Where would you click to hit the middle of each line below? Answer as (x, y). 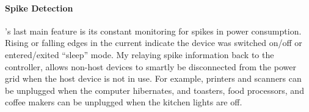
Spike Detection (39, 8)
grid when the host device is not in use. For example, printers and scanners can (153, 78)
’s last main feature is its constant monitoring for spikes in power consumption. (153, 31)
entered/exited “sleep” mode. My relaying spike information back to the (140, 54)
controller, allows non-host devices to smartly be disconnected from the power (151, 66)
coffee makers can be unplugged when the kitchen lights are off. (124, 102)
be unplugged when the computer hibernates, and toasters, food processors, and (154, 90)
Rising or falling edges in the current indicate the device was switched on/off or (154, 43)
